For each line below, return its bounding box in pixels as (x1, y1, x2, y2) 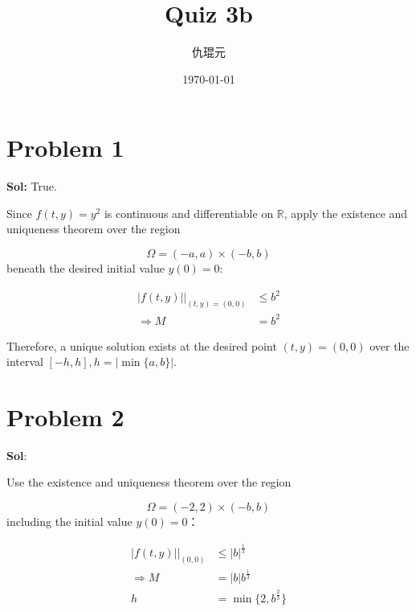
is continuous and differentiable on (104, 204, 274, 221)
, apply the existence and (283, 204, 408, 221)
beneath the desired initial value (6, 260, 165, 277)
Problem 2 (6, 400, 124, 433)
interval (6, 353, 43, 370)
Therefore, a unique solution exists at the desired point (6, 337, 277, 354)
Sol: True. (6, 178, 57, 195)
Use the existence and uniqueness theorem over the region (6, 474, 292, 491)
